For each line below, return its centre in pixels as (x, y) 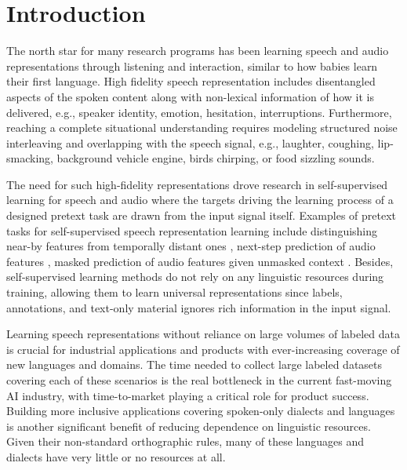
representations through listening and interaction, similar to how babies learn (192, 66)
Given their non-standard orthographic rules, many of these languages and (185, 441)
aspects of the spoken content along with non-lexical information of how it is (190, 96)
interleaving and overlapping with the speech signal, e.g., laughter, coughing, (190, 142)
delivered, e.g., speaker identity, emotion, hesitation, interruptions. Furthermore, (199, 112)
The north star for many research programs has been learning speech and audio (198, 51)
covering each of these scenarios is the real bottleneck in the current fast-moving (199, 380)
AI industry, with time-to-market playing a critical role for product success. (188, 395)
